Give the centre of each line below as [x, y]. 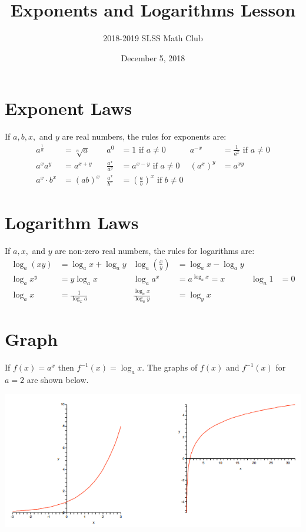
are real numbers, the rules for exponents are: [144, 136]
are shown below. [58, 379]
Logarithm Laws [72, 222]
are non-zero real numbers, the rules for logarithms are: [155, 251]
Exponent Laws [69, 108]
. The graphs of [170, 367]
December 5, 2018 [153, 57]
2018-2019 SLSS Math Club [153, 38]
